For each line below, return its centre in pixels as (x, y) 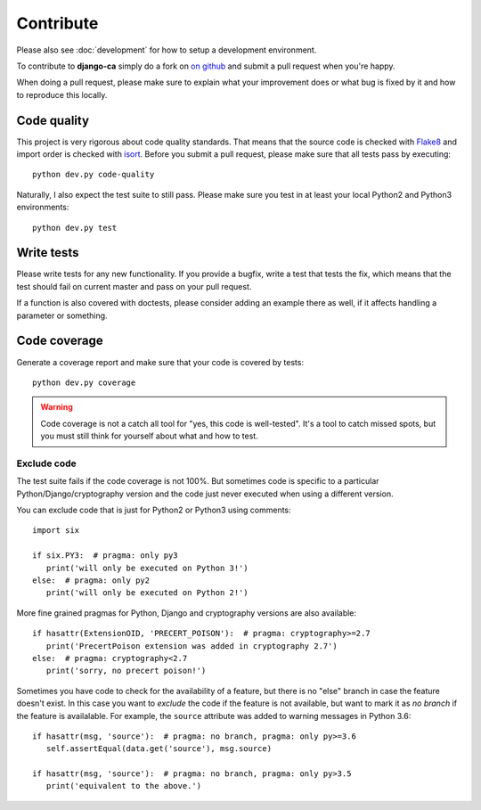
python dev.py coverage (84, 382)
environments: (43, 207)
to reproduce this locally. (62, 94)
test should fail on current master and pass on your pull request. (134, 286)
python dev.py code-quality (94, 175)
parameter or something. (62, 315)
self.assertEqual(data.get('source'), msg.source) (159, 749)
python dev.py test (75, 228)
